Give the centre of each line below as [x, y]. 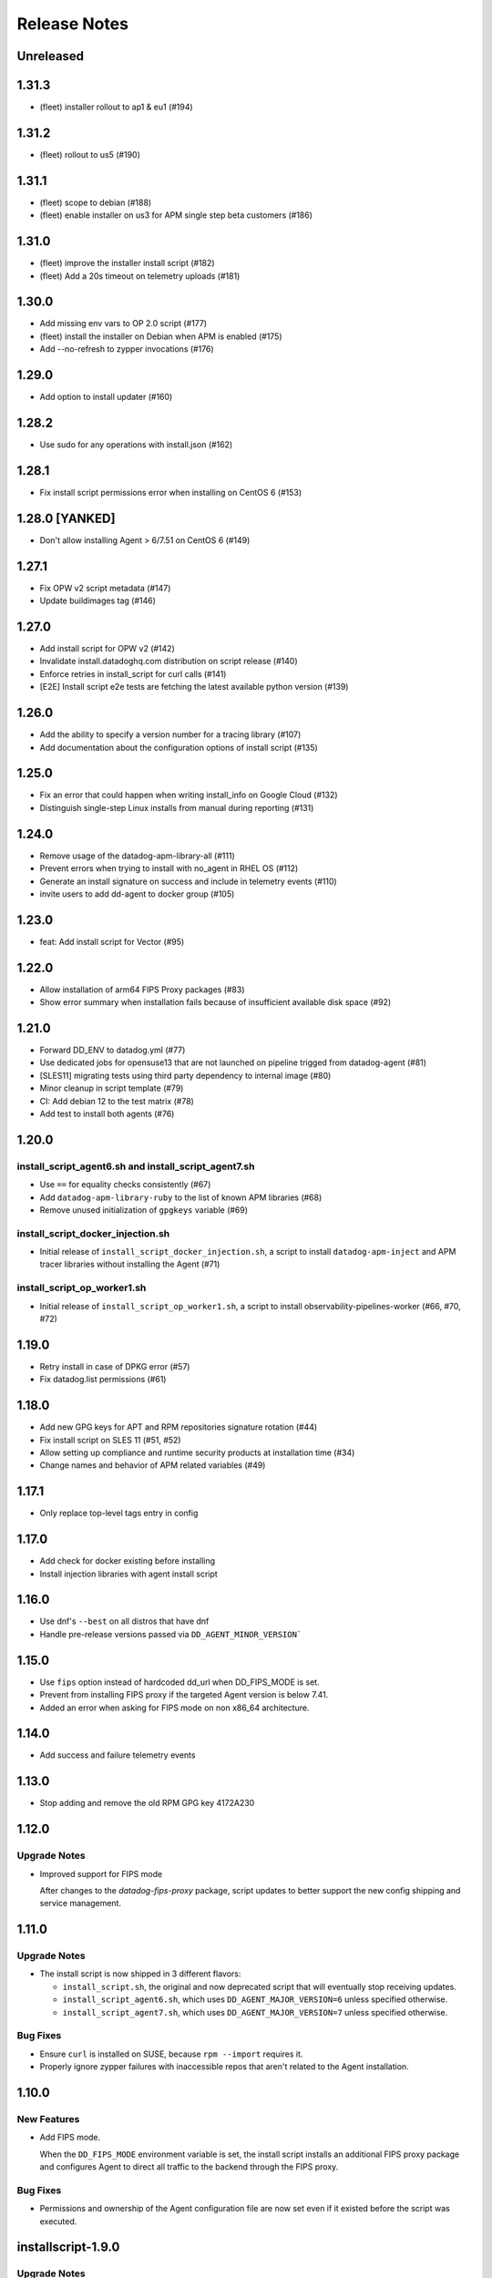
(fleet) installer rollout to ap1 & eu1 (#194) [116, 107]
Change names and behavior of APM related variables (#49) [153, 1465]
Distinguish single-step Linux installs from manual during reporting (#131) [177, 807]
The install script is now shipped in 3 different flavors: [140, 1974]
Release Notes [73, 24]
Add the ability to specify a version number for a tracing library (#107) [170, 734]
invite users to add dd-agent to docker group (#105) [137, 894]
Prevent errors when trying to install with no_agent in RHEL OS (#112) [169, 868]
